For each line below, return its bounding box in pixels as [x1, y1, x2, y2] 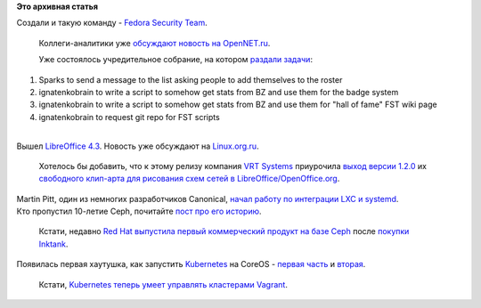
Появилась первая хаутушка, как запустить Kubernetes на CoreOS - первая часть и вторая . [16, 259, 366, 270]
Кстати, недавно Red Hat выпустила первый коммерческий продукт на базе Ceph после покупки [38, 226, 410, 237]
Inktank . [38, 239, 69, 249]
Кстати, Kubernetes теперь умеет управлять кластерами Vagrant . [38, 279, 289, 289]
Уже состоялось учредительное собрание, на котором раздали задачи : [38, 54, 314, 65]
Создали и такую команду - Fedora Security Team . [16, 18, 208, 28]
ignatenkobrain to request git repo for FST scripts [38, 111, 220, 122]
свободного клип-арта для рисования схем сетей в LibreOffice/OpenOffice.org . [38, 174, 340, 184]
